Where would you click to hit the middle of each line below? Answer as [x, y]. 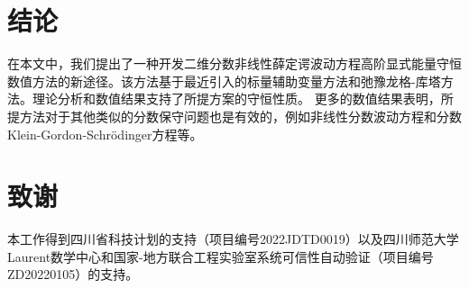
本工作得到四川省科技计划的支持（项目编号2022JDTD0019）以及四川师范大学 [233, 239]
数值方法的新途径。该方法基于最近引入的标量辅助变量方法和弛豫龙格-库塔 [224, 81]
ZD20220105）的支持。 [73, 274]
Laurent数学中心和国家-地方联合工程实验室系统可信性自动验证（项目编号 [221, 256]
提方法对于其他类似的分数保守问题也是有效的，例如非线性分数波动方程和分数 [234, 116]
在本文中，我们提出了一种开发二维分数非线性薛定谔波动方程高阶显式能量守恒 [234, 63]
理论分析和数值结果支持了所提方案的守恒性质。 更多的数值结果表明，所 [243, 99]
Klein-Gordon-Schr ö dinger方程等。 [105, 134]
